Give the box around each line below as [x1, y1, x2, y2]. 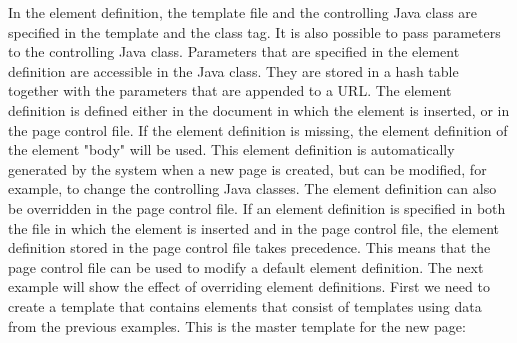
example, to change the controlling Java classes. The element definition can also [8, 178, 497, 199]
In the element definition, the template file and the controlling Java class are [8, 2, 478, 22]
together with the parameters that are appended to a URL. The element [8, 80, 452, 101]
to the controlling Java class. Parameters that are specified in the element [8, 41, 460, 62]
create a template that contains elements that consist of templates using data [8, 295, 482, 316]
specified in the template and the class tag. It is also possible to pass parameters [8, 21, 501, 42]
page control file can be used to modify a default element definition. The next [8, 256, 484, 277]
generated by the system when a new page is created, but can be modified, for [8, 158, 487, 179]
